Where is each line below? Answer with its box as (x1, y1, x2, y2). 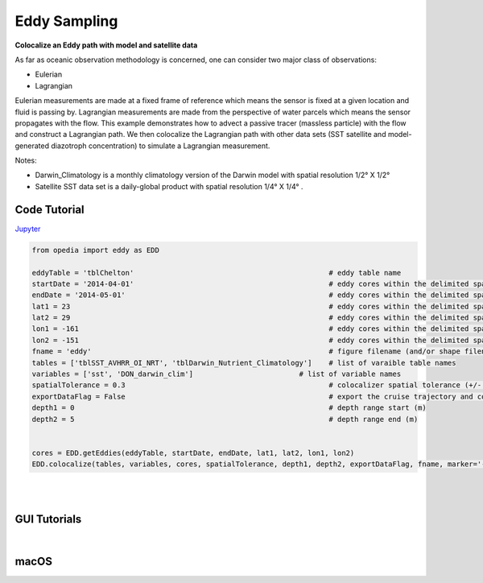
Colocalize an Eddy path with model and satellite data (14, 40, 198, 50)
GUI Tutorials (14, 512, 82, 527)
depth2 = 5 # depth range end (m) (31, 415, 419, 424)
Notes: (14, 155, 37, 165)
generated (14, 141, 50, 151)
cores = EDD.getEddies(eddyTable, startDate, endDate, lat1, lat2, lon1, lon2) (31, 448, 355, 457)
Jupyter (14, 224, 41, 234)
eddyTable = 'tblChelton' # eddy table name (31, 268, 402, 277)
